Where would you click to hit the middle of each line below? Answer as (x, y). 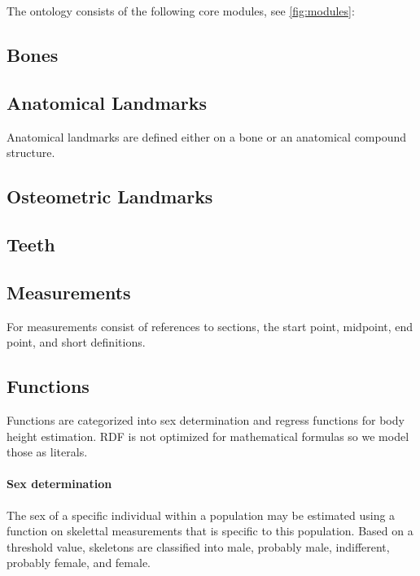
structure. (31, 153)
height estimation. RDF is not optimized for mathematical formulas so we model (208, 436)
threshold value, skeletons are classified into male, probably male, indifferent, (198, 546)
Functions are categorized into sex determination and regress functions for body (206, 419)
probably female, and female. (79, 563)
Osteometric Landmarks (110, 196)
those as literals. (47, 452)
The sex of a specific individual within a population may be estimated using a (201, 515)
